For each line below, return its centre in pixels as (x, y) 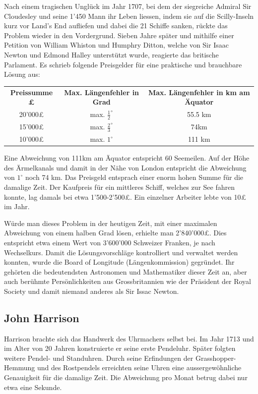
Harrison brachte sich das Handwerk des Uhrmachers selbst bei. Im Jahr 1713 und (129, 338)
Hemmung (20, 367)
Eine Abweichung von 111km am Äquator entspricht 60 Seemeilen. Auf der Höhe (127, 158)
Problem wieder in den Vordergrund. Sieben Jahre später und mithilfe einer (119, 35)
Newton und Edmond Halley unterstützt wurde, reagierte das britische (111, 54)
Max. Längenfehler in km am (199, 92)
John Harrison (42, 317)
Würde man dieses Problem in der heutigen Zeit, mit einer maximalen (111, 223)
